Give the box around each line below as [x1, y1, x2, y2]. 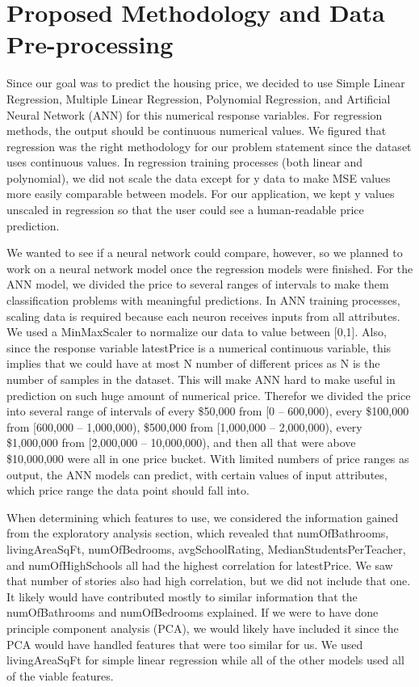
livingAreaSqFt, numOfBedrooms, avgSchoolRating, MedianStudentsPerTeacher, [6, 540, 406, 557]
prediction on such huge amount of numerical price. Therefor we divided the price [6, 386, 411, 403]
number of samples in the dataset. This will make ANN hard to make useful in [6, 371, 396, 387]
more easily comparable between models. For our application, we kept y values [6, 185, 395, 202]
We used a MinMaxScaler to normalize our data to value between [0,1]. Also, [6, 323, 387, 340]
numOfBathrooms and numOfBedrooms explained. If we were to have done [6, 604, 379, 621]
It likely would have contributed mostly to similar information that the [6, 588, 358, 605]
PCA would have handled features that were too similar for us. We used [6, 635, 363, 652]
